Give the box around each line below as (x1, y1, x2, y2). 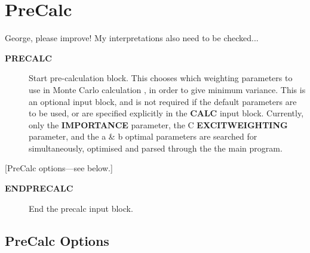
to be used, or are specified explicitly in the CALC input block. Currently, (29, 107, 304, 119)
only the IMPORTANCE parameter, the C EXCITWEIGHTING (29, 118, 288, 131)
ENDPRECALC (5, 182, 73, 195)
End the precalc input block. (29, 202, 133, 214)
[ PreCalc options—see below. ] (5, 162, 113, 174)
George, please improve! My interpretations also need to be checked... (5, 32, 259, 44)
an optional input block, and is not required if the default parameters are (29, 95, 297, 107)
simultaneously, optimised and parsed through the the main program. (29, 141, 283, 154)
